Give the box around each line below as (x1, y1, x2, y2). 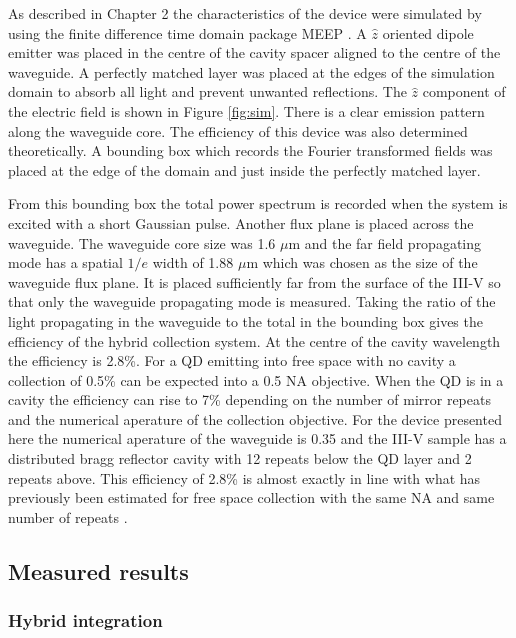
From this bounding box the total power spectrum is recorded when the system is (8, 193, 508, 214)
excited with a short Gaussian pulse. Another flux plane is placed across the (8, 212, 474, 233)
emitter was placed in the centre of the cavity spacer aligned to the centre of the (8, 42, 501, 63)
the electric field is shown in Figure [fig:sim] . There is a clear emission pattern (8, 100, 485, 121)
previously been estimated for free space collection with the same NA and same (8, 487, 495, 508)
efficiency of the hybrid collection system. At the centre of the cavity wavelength (8, 330, 501, 351)
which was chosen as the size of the (262, 252, 478, 273)
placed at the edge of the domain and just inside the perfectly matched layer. (8, 159, 481, 180)
